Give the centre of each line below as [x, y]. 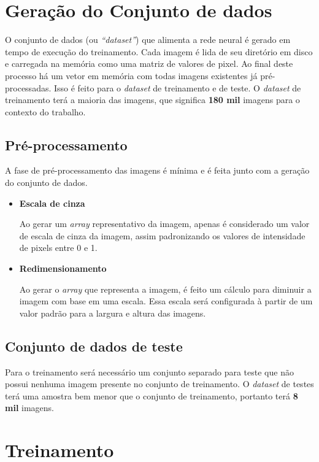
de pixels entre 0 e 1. [58, 248]
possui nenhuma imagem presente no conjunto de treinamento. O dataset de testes [159, 384]
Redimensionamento [63, 268]
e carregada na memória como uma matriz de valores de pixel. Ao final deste [149, 64]
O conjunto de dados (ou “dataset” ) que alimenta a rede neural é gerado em [148, 40]
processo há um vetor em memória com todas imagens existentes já [131, 75]
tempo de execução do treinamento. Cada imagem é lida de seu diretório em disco [159, 51]
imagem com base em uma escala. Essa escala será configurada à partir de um [166, 301]
